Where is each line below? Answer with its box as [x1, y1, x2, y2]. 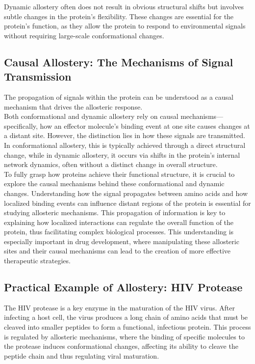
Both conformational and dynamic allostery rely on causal [4, 111, 178, 121]
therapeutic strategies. [4, 255, 71, 266]
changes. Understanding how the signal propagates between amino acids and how [4, 188, 248, 198]
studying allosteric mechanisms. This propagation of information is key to [4, 207, 226, 218]
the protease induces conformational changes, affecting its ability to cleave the [4, 341, 238, 351]
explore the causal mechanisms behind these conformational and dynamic [4, 178, 225, 189]
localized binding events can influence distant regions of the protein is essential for [4, 197, 251, 208]
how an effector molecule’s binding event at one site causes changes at [40, 120, 250, 131]
